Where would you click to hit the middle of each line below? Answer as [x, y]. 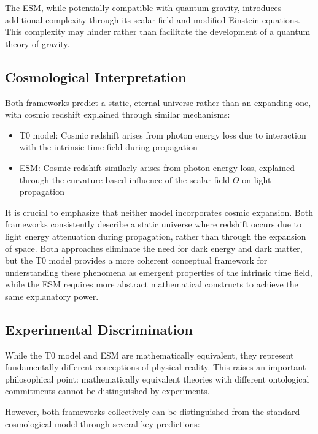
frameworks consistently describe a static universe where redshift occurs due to [153, 224]
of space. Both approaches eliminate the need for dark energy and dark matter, [154, 248]
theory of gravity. [37, 43]
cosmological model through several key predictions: [103, 423]
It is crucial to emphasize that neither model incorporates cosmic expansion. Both [159, 212]
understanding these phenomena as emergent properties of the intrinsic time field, [159, 272]
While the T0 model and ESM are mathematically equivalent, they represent [149, 355]
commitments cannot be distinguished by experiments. [107, 391]
